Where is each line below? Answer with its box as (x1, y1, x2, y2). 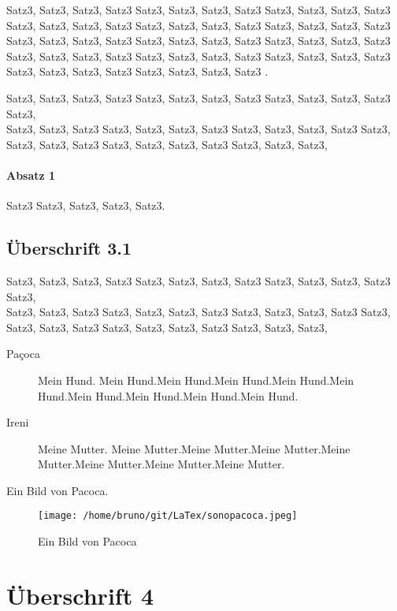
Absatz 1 (6, 166, 56, 183)
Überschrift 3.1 (6, 236, 132, 260)
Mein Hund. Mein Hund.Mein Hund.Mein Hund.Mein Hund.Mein (38, 371, 354, 388)
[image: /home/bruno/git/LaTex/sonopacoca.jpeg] (38, 510, 298, 522)
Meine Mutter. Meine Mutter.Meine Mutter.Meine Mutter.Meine (38, 440, 351, 456)
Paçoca (6, 345, 40, 362)
